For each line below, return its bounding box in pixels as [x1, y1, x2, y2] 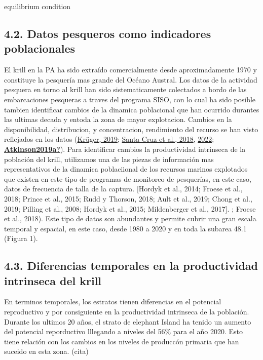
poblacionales [4, 41, 75, 56]
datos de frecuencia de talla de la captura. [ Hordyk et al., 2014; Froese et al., [4, 183, 243, 194]
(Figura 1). [4, 233, 38, 244]
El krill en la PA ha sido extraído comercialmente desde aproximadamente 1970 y [4, 64, 257, 75]
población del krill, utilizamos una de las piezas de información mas [4, 153, 214, 164]
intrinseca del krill [4, 272, 102, 288]
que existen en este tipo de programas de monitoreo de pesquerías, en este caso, [4, 173, 251, 184]
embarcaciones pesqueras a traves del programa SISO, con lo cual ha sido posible [4, 94, 256, 104]
